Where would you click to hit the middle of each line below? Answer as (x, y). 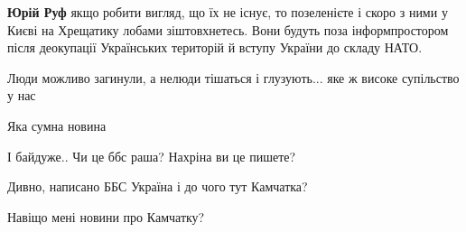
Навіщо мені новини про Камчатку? (106, 216)
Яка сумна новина (57, 125)
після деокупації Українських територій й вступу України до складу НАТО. (215, 47)
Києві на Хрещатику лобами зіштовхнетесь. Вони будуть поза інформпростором (228, 29)
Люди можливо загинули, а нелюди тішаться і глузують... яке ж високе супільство (233, 77)
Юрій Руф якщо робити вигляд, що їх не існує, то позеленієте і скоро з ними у (228, 12)
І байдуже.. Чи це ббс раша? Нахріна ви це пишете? (152, 156)
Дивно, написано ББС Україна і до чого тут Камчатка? (158, 186)
